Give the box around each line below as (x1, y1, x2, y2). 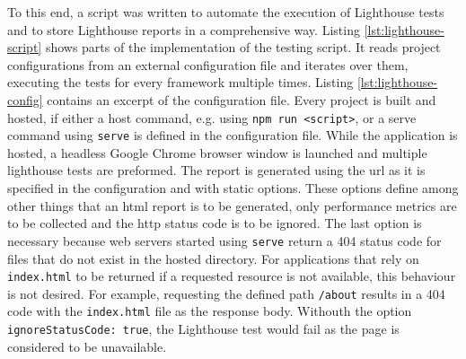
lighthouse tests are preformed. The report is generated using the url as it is (7, 161, 426, 179)
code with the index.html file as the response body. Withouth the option (7, 302, 412, 320)
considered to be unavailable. (7, 337, 167, 355)
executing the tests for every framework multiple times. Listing (7, 73, 354, 92)
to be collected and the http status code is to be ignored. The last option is (7, 214, 422, 232)
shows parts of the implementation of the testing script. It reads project (45, 38, 441, 57)
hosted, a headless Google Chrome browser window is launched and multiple (7, 143, 427, 162)
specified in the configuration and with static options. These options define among (7, 179, 459, 197)
